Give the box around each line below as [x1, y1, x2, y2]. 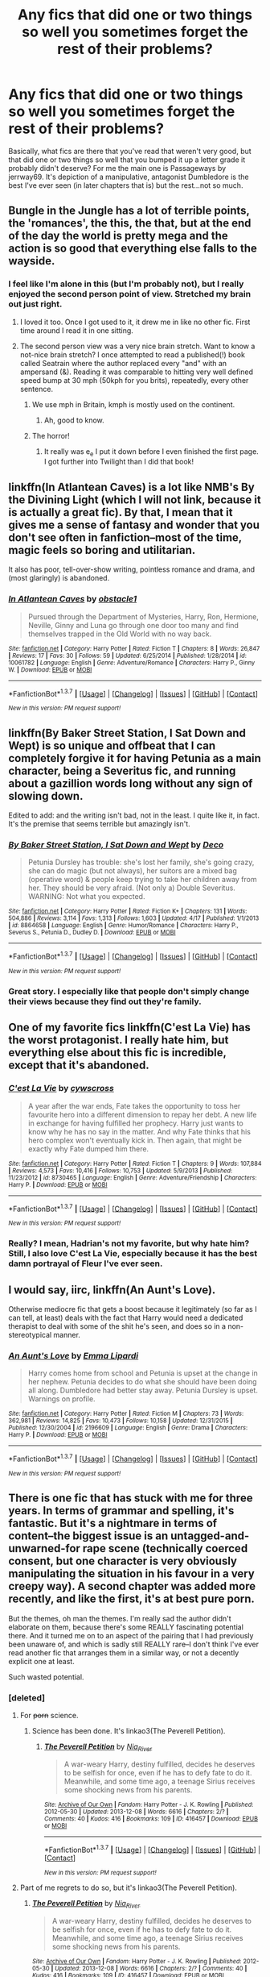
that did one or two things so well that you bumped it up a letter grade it [8, 155, 246, 164]
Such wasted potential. [8, 1671, 84, 1682]
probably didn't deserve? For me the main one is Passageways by [8, 163, 227, 173]
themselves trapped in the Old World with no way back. [27, 629, 212, 639]
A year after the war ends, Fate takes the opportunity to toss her [27, 1101, 241, 1110]
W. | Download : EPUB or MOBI [8, 665, 92, 674]
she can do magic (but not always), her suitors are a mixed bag [27, 866, 237, 876]
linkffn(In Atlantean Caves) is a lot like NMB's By [8, 480, 255, 493]
